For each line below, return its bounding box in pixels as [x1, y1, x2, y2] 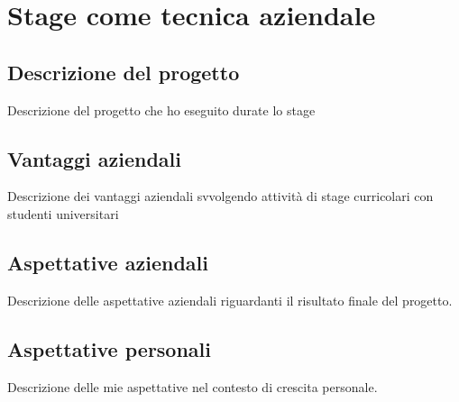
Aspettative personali [7, 334, 212, 362]
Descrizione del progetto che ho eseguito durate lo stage [7, 100, 316, 119]
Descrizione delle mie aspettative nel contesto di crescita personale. [7, 377, 378, 396]
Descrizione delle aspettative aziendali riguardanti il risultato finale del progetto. [7, 290, 453, 309]
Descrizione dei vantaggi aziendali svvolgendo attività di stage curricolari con [7, 187, 434, 206]
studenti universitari [7, 204, 119, 223]
